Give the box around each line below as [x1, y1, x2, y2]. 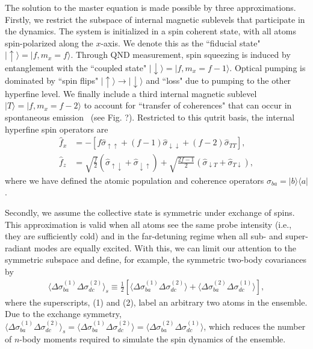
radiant [5, 241, 32, 254]
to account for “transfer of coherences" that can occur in [84, 99, 292, 112]
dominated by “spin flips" [5, 74, 99, 87]
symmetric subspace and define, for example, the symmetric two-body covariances [5, 253, 306, 266]
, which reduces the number [203, 319, 306, 332]
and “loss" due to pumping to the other [146, 74, 291, 87]
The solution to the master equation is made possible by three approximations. [5, 1, 296, 13]
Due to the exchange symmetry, [5, 307, 122, 320]
